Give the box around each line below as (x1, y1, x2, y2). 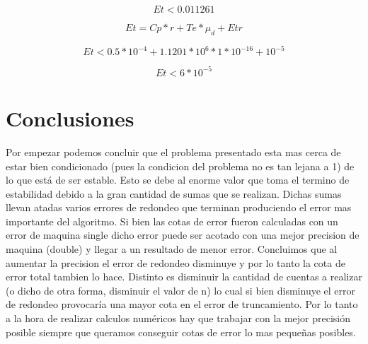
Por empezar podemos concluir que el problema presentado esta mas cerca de (6, 144, 341, 159)
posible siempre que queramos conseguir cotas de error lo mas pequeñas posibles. (6, 324, 356, 339)
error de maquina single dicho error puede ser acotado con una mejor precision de (6, 227, 360, 242)
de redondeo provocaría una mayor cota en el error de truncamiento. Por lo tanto (6, 297, 358, 312)
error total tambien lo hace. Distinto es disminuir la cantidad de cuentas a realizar (6, 269, 362, 284)
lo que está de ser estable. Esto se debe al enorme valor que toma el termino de (6, 172, 350, 187)
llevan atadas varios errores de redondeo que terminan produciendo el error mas (6, 200, 352, 215)
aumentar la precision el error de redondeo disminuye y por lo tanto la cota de (6, 255, 345, 270)
